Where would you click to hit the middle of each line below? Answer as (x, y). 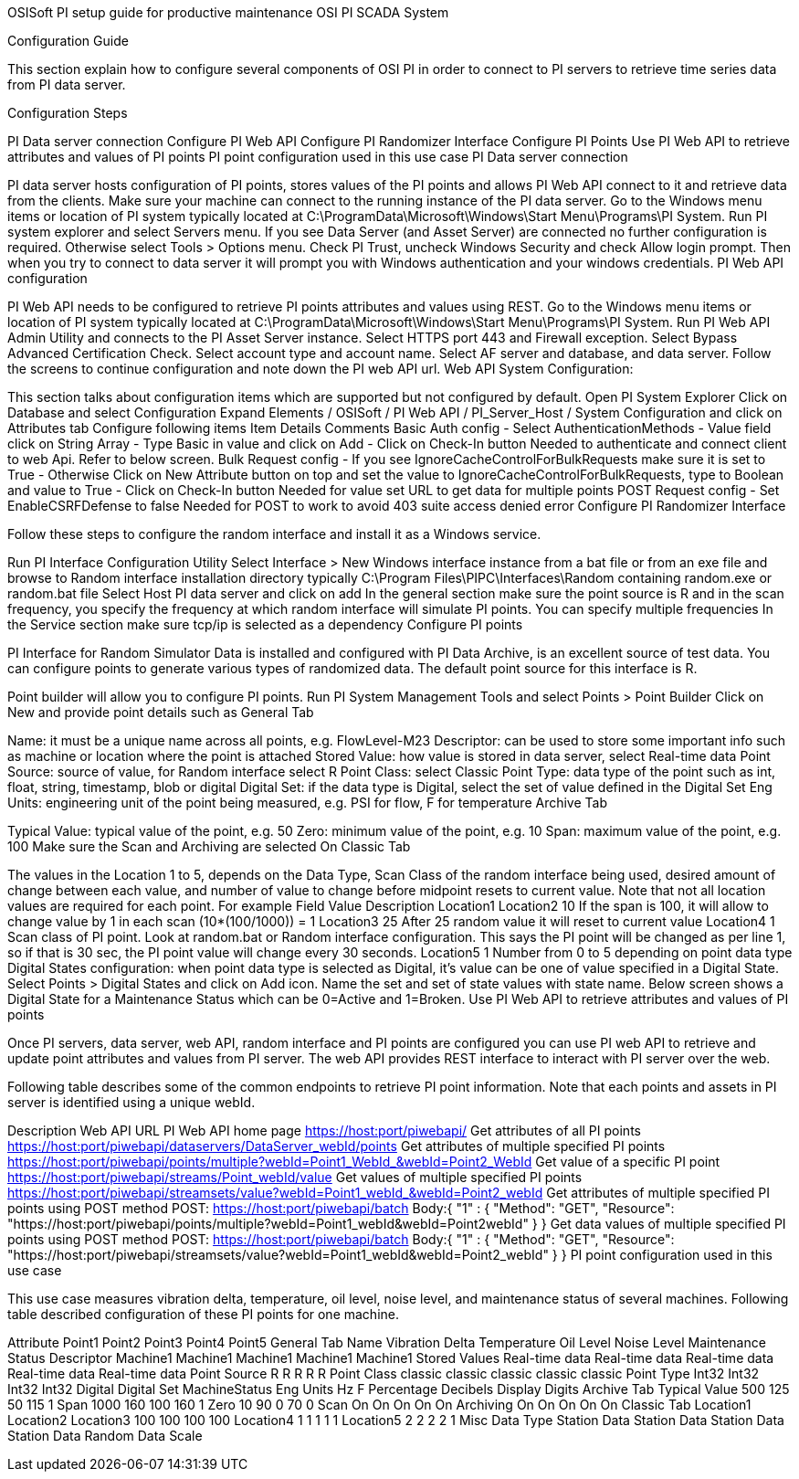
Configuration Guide (68, 41)
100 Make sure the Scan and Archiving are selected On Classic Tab (209, 846)
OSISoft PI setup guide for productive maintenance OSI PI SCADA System (228, 12)
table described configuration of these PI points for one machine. (204, 1314)
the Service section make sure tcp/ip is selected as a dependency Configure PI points (265, 624)
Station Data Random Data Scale (105, 1436)
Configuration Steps (68, 113)
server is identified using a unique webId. (131, 1102)
